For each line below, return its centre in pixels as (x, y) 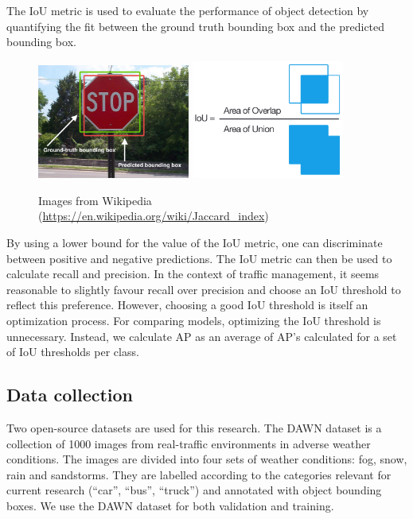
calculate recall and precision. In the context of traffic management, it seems (193, 274)
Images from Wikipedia (95, 200)
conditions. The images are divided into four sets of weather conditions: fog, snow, (207, 459)
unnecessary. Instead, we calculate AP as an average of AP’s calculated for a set (202, 336)
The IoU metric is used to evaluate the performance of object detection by (188, 10)
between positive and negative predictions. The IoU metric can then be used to (199, 258)
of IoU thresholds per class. (73, 352)
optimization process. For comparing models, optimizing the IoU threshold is (194, 320)
